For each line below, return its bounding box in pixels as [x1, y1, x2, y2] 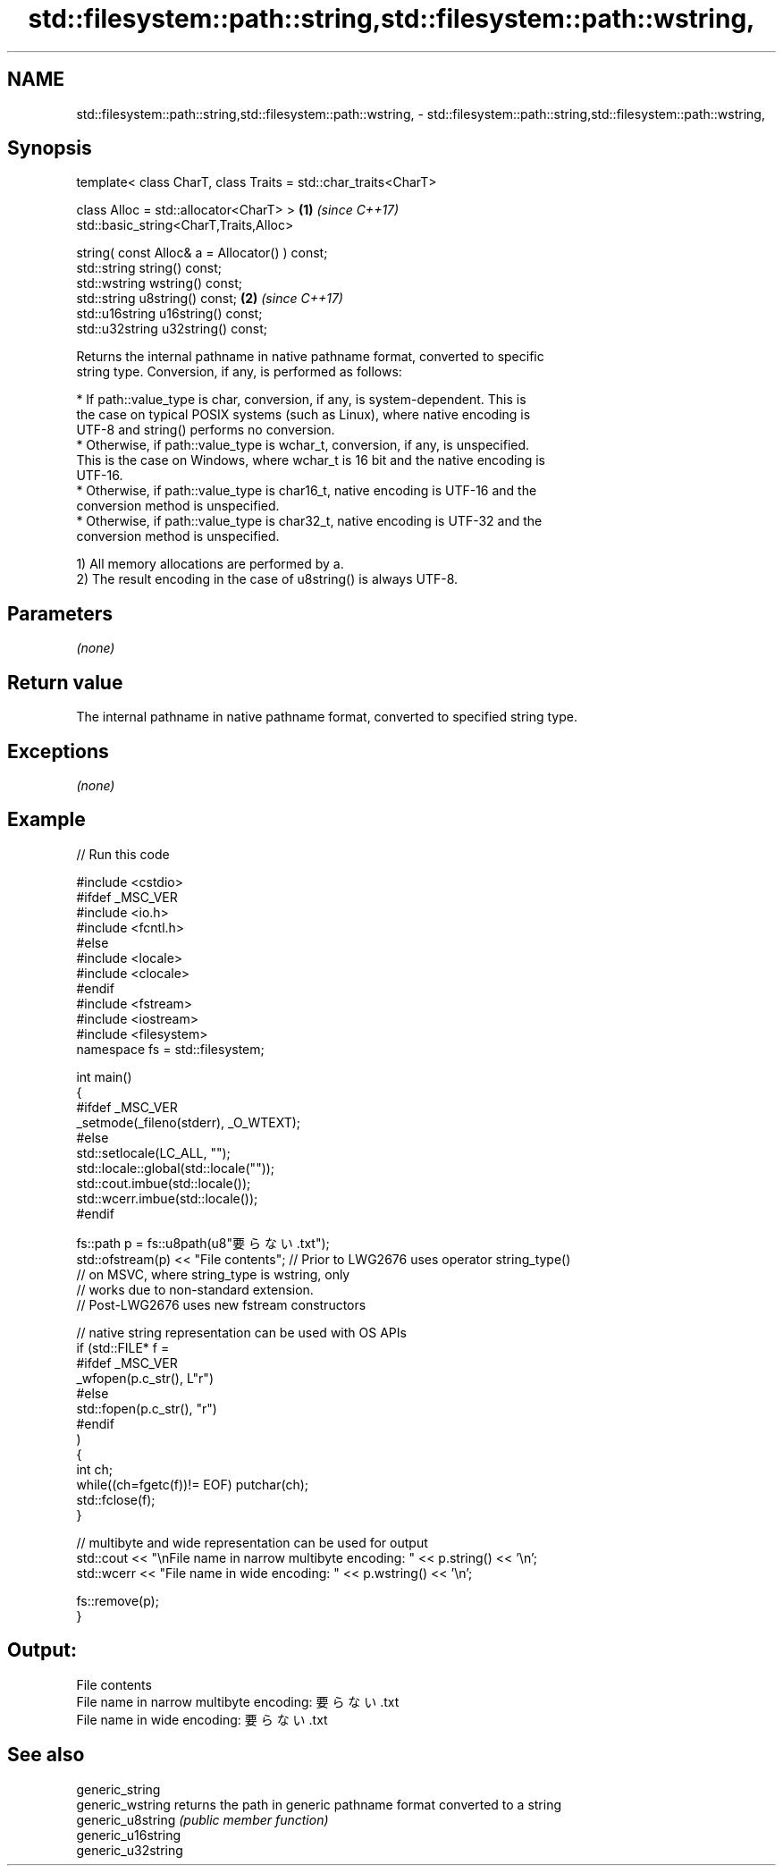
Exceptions [7, 739, 109, 763]
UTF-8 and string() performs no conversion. [76, 422, 335, 438]
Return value [7, 671, 123, 694]
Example [7, 808, 86, 831]
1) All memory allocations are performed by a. [76, 556, 344, 572]
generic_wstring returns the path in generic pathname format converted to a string [76, 1796, 561, 1812]
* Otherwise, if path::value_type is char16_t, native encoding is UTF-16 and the [76, 483, 537, 499]
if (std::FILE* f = [76, 1339, 170, 1355]
